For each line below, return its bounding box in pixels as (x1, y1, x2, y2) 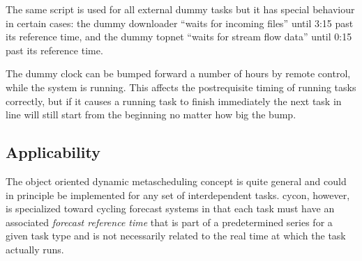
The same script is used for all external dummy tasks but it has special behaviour (6, 2, 355, 16)
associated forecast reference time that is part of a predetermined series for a (6, 214, 333, 229)
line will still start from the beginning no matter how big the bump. (6, 107, 296, 122)
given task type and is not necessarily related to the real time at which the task (6, 228, 346, 243)
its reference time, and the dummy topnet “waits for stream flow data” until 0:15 (6, 29, 352, 44)
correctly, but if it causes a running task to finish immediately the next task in (6, 93, 342, 108)
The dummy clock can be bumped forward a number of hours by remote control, (6, 66, 351, 81)
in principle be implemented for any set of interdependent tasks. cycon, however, (6, 187, 350, 202)
